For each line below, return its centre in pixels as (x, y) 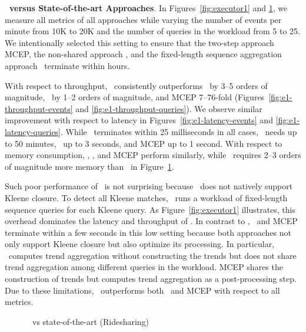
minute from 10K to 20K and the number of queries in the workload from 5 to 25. (152, 31)
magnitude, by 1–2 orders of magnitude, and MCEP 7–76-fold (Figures (135, 97)
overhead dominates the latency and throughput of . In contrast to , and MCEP (151, 221)
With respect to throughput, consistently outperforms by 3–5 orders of (136, 85)
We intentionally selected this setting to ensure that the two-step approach (139, 42)
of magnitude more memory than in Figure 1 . (89, 166)
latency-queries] (33, 131)
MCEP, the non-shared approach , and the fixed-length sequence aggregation (143, 54)
